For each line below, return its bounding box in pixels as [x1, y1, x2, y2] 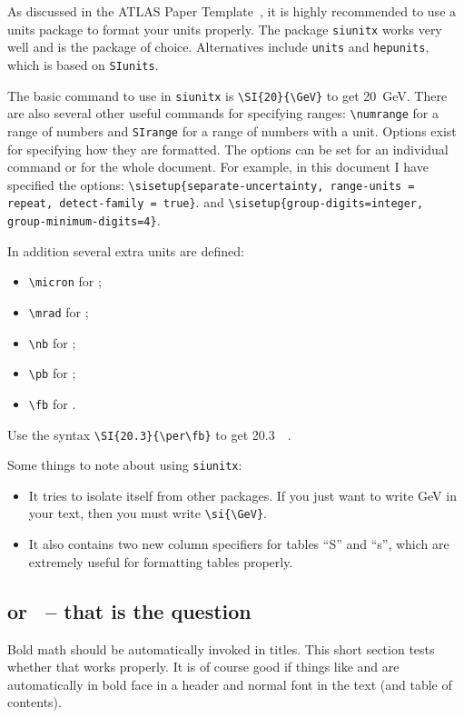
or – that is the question [7, 596, 252, 624]
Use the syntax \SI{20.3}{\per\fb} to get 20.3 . [7, 424, 291, 444]
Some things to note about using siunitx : [7, 455, 242, 474]
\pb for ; [28, 364, 76, 383]
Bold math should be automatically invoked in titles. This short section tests [7, 639, 435, 658]
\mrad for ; [28, 302, 89, 321]
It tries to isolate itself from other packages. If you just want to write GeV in [28, 485, 457, 504]
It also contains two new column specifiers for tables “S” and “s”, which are [28, 534, 449, 553]
